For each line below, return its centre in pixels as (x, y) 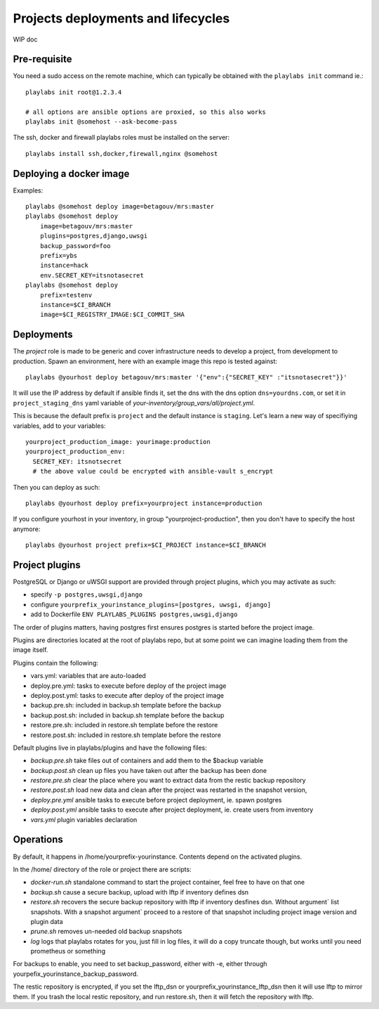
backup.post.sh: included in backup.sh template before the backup (127, 715)
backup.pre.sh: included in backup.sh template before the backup (126, 705)
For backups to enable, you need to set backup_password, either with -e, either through (140, 964)
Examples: (28, 190)
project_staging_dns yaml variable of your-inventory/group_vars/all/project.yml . (134, 403)
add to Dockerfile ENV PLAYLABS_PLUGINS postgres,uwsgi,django (134, 614)
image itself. (31, 650)
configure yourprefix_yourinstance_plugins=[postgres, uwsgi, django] (151, 604)
